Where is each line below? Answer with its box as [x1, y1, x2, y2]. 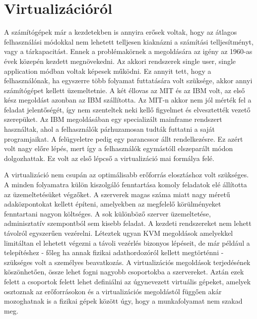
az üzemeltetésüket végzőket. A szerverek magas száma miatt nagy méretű [4, 189, 230, 199]
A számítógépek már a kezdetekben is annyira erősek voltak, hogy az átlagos [4, 27, 237, 37]
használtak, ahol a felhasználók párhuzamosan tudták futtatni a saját [4, 124, 215, 134]
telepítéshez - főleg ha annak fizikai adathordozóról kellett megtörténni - [4, 247, 224, 258]
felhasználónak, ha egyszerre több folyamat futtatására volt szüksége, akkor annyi [4, 75, 253, 86]
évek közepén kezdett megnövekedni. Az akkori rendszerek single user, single [4, 55, 236, 66]
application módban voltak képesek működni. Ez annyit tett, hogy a [4, 65, 211, 76]
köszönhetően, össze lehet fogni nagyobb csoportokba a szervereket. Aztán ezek [4, 266, 244, 277]
